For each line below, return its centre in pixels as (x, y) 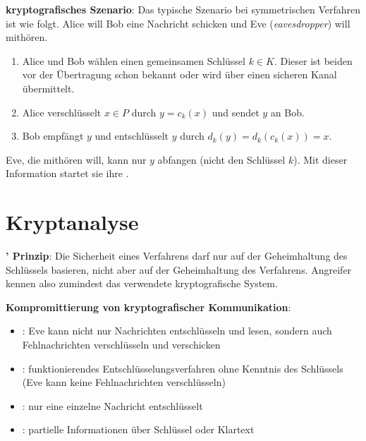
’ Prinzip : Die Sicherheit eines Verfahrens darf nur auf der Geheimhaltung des (177, 256)
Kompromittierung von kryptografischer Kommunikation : (148, 307)
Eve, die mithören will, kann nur (76, 159)
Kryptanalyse (72, 222)
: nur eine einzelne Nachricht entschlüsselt (112, 405)
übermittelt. (48, 88)
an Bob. (287, 112)
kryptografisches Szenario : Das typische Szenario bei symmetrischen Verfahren (183, 9)
